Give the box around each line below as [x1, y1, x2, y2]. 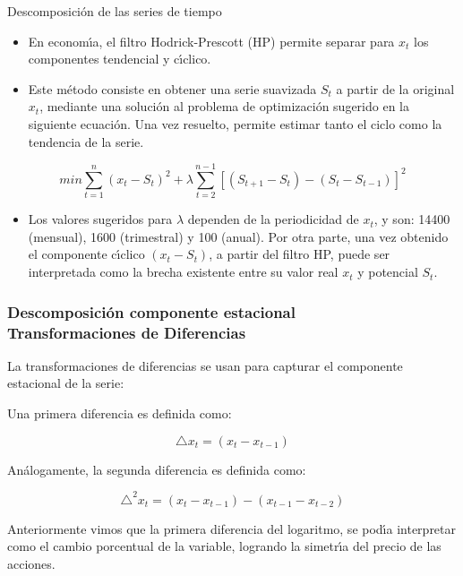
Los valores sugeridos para [28, 210, 173, 228]
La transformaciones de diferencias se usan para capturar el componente [7, 356, 403, 374]
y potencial [357, 262, 418, 281]
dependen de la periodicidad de [187, 210, 359, 228]
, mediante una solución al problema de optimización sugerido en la [39, 97, 409, 116]
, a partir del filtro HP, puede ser [209, 245, 390, 263]
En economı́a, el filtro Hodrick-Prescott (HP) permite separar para [28, 31, 395, 50]
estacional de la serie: [7, 374, 124, 392]
